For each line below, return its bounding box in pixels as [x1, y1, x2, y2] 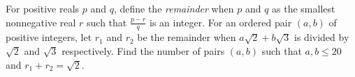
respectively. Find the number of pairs [61, 44, 225, 58]
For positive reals [6, 1, 80, 15]
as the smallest [272, 1, 335, 15]
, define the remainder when [113, 1, 234, 15]
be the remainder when [137, 30, 236, 44]
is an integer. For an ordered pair [150, 15, 292, 29]
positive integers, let [6, 30, 92, 44]
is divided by [294, 30, 349, 44]
